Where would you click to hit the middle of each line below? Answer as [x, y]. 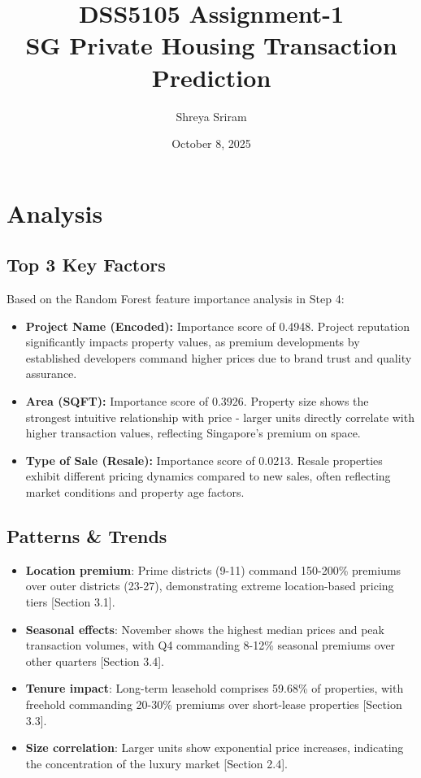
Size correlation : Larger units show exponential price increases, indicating [215, 748]
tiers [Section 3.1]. [70, 602]
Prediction [211, 77]
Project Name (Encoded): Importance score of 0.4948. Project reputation [217, 326]
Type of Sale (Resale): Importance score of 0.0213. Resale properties [204, 460]
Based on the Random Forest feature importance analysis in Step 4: [176, 299]
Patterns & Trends [87, 536]
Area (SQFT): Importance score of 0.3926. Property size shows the [197, 401]
